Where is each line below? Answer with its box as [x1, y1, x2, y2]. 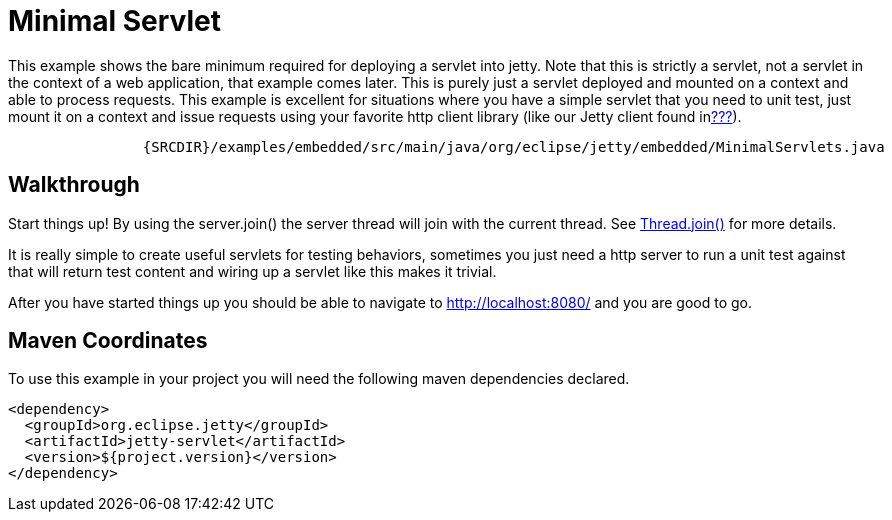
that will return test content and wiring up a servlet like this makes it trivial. [8, 262, 497, 280]
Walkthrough [8, 172, 140, 198]
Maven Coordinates [8, 328, 208, 354]
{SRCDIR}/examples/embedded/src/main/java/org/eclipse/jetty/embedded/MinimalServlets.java [142, 138, 885, 155]
